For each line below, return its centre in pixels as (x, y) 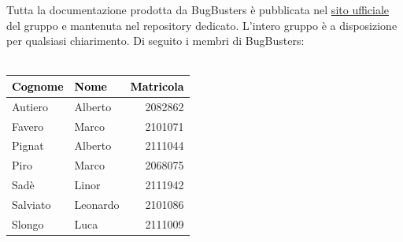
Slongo (28, 223)
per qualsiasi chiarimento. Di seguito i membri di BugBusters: (155, 41)
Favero (28, 126)
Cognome (38, 86)
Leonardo (97, 204)
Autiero (30, 106)
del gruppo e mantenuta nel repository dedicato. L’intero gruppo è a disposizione (202, 25)
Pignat (28, 145)
